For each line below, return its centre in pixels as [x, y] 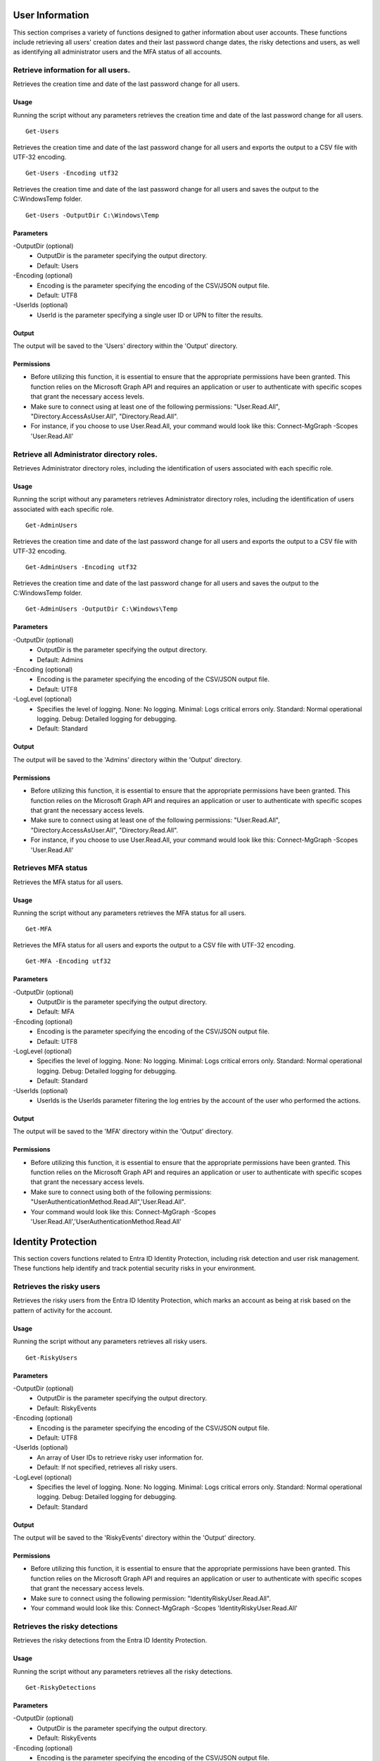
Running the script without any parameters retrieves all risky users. [110, 1341]
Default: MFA [56, 1012]
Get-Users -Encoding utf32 [72, 173]
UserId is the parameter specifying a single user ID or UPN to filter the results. [150, 315]
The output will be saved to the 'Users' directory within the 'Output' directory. [125, 346]
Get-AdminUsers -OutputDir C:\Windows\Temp [102, 609]
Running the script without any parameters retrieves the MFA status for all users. [129, 913]
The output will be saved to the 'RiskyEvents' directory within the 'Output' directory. [134, 1538]
